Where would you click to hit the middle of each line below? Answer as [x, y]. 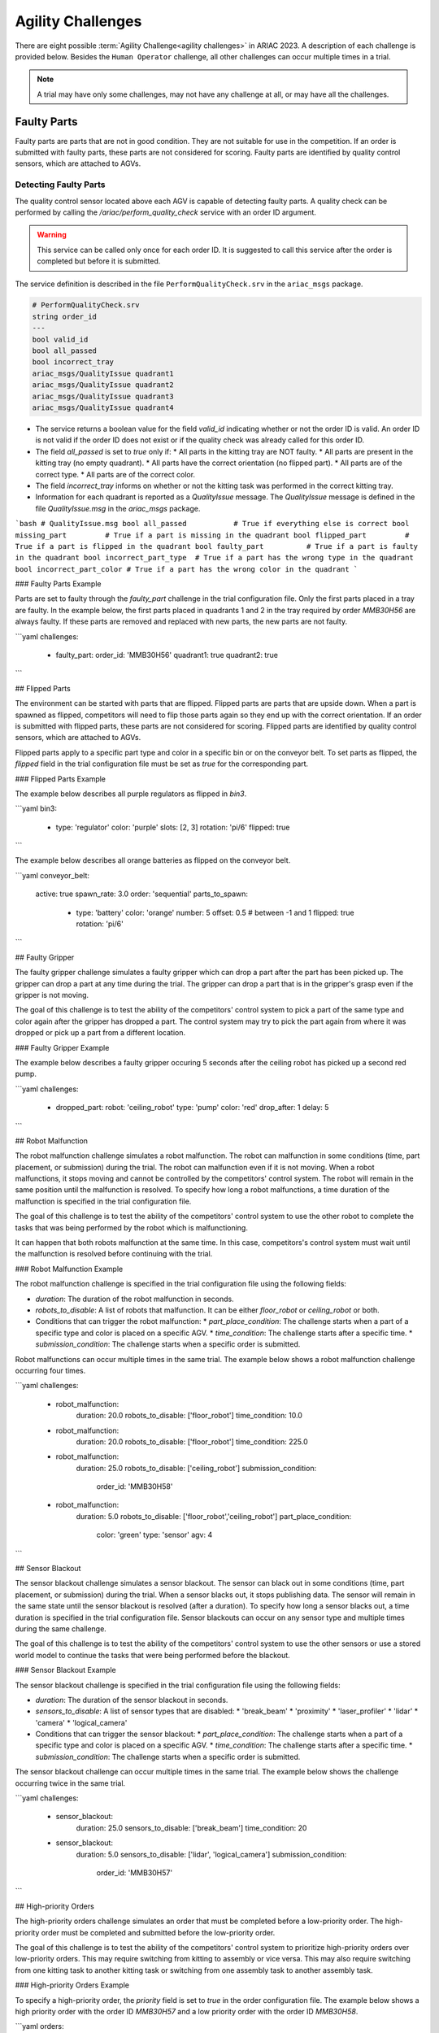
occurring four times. [50, 1370]
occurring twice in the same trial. [70, 1783]
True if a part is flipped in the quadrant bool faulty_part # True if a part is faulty [217, 546]
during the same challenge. [61, 1628]
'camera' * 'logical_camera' [81, 1722]
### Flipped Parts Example [60, 779]
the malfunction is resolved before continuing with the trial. [114, 1254]
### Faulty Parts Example [58, 584]
